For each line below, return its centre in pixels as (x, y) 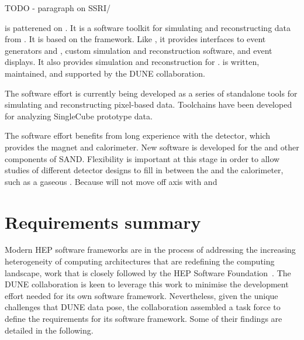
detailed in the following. (49, 330)
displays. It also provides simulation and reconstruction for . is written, (132, 62)
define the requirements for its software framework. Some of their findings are (144, 318)
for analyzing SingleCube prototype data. (79, 116)
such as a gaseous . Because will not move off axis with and (111, 181)
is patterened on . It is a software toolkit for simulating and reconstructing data (148, 27)
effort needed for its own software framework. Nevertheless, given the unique (141, 295)
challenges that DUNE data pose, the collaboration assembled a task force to (143, 307)
